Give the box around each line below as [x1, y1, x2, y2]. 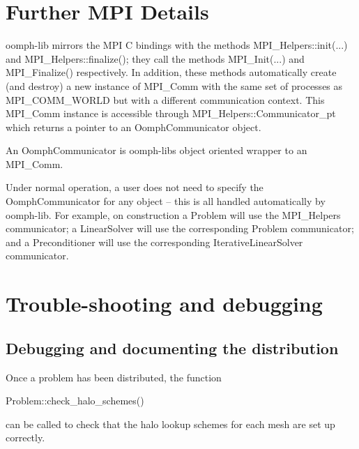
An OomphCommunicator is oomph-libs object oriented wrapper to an [6, 143, 307, 158]
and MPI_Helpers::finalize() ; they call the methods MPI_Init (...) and [6, 51, 305, 66]
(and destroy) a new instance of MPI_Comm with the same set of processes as [6, 78, 343, 93]
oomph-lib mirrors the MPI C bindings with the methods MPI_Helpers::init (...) [6, 38, 348, 52]
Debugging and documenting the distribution [6, 337, 339, 358]
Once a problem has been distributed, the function [6, 370, 222, 384]
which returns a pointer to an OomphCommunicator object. [6, 119, 261, 134]
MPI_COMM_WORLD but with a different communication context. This [6, 92, 325, 107]
